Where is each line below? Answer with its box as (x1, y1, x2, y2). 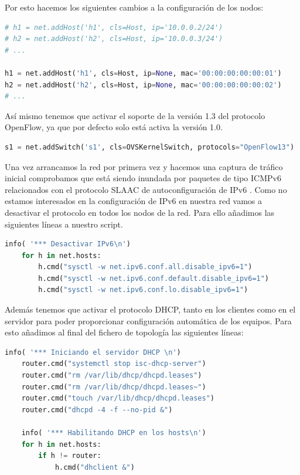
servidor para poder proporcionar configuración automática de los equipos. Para (5, 314, 292, 327)
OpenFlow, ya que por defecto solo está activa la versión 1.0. (5, 121, 223, 133)
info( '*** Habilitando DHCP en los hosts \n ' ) (21, 429, 206, 437)
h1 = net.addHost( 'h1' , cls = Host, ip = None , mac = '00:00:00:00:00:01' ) (5, 69, 282, 77)
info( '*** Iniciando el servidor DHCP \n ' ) (5, 348, 181, 357)
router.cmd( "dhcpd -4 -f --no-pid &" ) (21, 405, 173, 414)
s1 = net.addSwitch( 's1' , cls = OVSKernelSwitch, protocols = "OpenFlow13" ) (5, 142, 295, 151)
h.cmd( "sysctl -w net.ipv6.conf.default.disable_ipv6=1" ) (38, 274, 270, 283)
